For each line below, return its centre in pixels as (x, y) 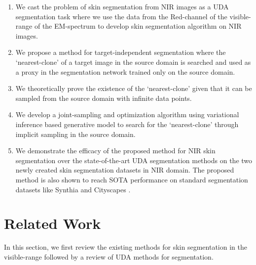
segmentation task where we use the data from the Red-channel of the (121, 16)
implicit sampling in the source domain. (75, 134)
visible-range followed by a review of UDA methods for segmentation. (109, 256)
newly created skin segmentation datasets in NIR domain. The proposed (125, 170)
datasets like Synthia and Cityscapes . (73, 189)
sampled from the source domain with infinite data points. (104, 98)
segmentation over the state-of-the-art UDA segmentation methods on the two (134, 160)
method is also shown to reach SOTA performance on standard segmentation (132, 179)
